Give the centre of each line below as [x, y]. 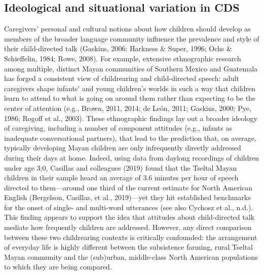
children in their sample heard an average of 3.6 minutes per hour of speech [121, 178]
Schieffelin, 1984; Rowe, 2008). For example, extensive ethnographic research [123, 58]
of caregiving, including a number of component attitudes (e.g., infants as [118, 128]
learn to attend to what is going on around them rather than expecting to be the [130, 98]
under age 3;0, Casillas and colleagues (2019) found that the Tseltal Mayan [121, 167]
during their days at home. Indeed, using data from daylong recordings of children [131, 157]
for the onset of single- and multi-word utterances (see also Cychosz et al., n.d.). [129, 207]
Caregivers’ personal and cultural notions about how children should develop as [127, 29]
